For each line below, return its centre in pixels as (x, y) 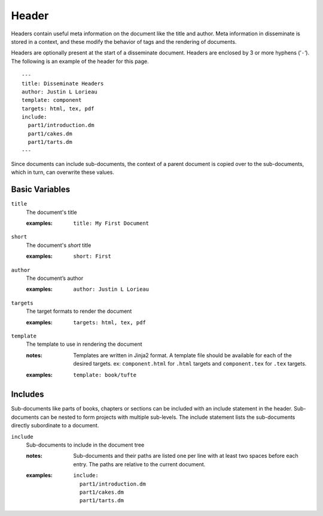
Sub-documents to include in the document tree (85, 445)
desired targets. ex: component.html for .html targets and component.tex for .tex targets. (190, 364)
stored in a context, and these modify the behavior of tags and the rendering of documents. (124, 41)
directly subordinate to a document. (55, 426)
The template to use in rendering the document (84, 344)
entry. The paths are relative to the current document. (139, 464)
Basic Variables (41, 190)
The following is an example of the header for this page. (80, 61)
